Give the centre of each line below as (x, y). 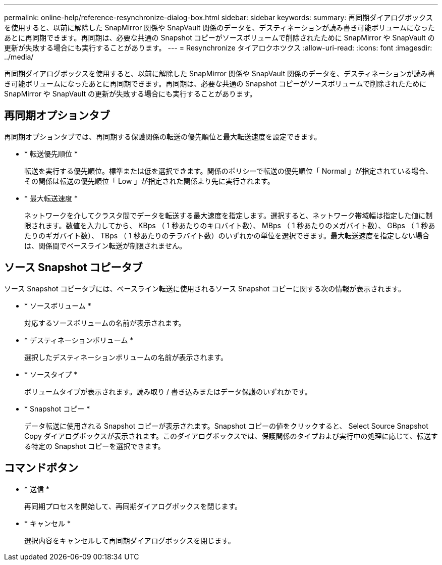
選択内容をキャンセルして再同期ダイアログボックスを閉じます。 (130, 540)
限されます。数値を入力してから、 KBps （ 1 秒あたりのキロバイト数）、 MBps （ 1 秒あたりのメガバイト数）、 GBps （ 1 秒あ (230, 225)
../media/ (19, 57)
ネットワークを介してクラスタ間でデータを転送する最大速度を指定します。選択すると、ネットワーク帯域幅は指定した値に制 (229, 215)
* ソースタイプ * (51, 374)
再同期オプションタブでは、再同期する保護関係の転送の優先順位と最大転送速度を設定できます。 (163, 136)
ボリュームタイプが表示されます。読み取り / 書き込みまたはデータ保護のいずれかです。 (168, 391)
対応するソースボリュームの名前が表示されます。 (105, 323)
